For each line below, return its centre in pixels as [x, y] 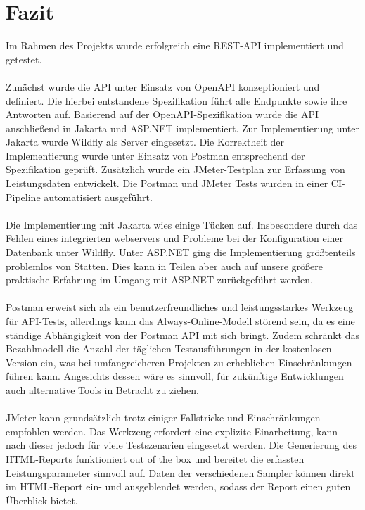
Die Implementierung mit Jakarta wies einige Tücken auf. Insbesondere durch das [182, 224]
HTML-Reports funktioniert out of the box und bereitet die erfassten [155, 458]
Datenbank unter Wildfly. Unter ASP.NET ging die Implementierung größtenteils [181, 252]
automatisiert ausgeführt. [98, 197]
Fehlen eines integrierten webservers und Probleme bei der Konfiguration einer [175, 238]
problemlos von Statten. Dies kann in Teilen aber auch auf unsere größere [164, 266]
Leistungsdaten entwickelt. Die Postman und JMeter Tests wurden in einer [167, 183]
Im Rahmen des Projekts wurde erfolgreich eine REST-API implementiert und [175, 45]
